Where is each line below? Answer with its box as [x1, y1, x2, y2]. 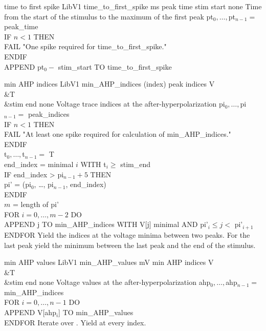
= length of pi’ [12, 199, 59, 210]
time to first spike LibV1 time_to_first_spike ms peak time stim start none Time [4, 1, 262, 11]
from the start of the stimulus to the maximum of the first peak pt [4, 11, 213, 22]
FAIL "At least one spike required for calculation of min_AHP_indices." [4, 129, 231, 139]
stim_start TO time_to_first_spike [58, 61, 172, 72]
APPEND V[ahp [4, 307, 56, 318]
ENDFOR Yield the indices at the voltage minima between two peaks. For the [4, 229, 250, 240]
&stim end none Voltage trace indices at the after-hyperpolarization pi [4, 98, 225, 109]
